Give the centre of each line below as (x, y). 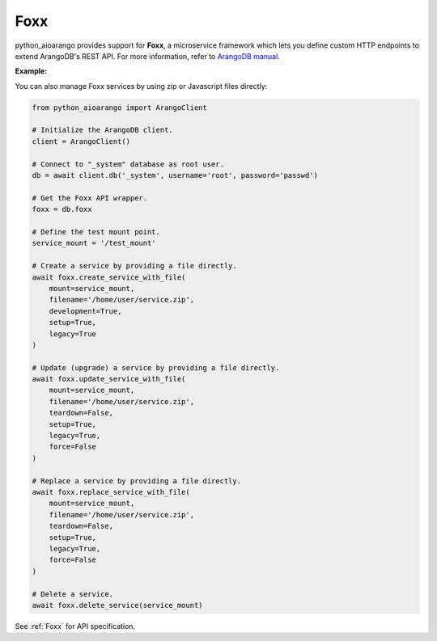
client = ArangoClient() (81, 141)
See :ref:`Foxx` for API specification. (75, 626)
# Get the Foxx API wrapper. (90, 198)
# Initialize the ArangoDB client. (102, 130)
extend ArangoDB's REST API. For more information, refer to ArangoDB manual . (148, 56)
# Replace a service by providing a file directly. (137, 481)
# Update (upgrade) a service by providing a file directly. (156, 367)
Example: (31, 71)
